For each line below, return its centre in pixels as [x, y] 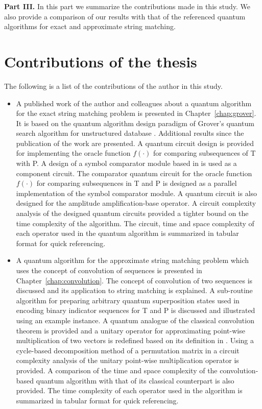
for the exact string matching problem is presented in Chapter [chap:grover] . [136, 113]
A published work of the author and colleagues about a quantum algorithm [134, 103]
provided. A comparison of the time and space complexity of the [117, 370]
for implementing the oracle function [73, 153]
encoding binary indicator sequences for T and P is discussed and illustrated [136, 310]
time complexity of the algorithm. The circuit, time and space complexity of [135, 223]
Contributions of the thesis [101, 61]
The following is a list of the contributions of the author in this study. [113, 86]
